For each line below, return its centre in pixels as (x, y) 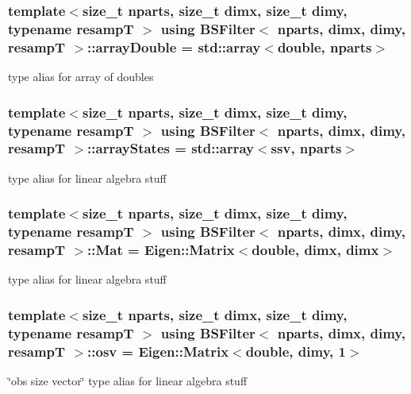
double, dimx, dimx (315, 250)
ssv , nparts (306, 148)
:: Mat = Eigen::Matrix (161, 250)
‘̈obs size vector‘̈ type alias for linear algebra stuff (128, 381)
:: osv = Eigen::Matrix (158, 351)
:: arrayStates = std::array (171, 148)
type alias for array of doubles (81, 77)
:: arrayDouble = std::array (174, 46)
